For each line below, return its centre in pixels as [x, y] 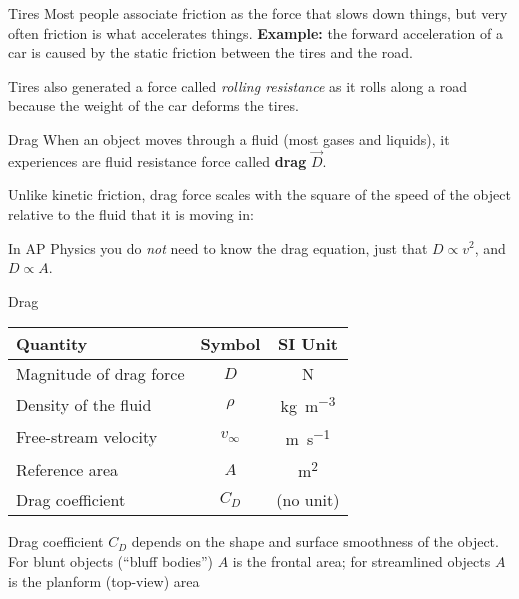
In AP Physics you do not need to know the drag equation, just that [218, 247]
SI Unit [307, 344]
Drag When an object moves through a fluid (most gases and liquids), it [229, 138]
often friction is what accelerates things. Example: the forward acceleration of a [255, 32]
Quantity [52, 344]
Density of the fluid [84, 404]
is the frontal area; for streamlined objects [361, 560]
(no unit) [308, 500]
